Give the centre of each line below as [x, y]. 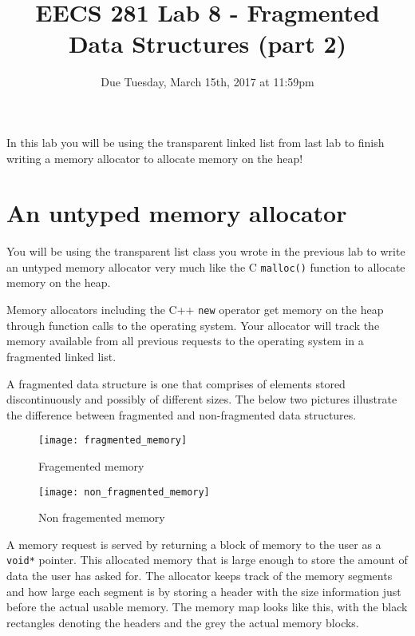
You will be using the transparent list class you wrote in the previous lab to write [206, 251]
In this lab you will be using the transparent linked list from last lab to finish [196, 142]
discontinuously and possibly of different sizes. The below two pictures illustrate [202, 399]
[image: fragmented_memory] [113, 441]
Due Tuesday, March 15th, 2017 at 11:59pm [207, 82]
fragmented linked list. [61, 356]
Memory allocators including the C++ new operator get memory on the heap [195, 310]
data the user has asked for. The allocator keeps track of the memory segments [200, 576]
